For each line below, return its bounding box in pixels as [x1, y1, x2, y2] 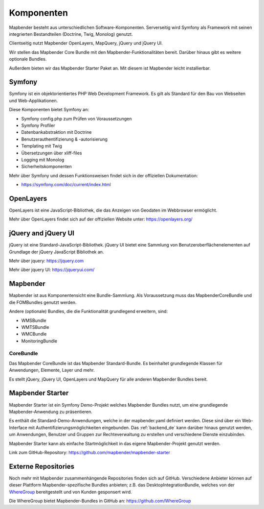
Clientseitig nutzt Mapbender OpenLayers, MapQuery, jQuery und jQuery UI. [9, 40, 163, 46]
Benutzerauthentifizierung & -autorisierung [21, 136, 108, 142]
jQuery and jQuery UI [9, 229, 74, 238]
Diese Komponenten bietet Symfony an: [9, 107, 89, 113]
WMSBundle [21, 317, 46, 323]
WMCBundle [21, 331, 47, 337]
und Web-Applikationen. [9, 97, 58, 103]
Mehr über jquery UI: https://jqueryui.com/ [9, 267, 95, 273]
